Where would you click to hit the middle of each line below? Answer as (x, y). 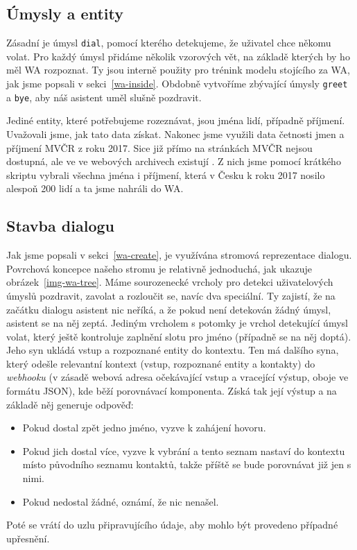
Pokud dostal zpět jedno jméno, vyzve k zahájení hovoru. (144, 428)
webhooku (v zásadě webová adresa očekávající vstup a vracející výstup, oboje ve (177, 377)
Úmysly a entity (65, 14)
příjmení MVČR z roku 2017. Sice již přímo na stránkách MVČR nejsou (159, 147)
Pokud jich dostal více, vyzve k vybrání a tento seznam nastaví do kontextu (184, 450)
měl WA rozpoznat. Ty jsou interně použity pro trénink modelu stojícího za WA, (178, 70)
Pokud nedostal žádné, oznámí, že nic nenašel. (121, 501)
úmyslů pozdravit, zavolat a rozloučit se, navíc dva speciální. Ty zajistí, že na (171, 295)
